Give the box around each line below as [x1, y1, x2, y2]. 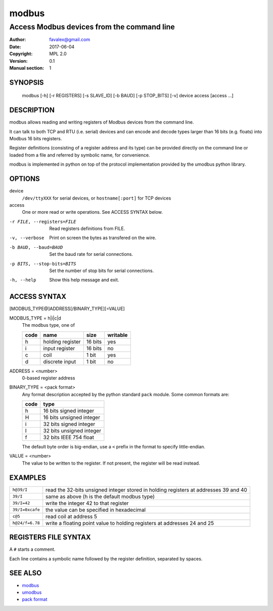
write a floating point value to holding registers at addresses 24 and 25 [45, 519, 214, 526]
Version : [9, 58, 28, 64]
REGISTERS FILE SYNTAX [9, 533, 91, 542]
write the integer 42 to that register [45, 500, 129, 507]
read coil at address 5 [45, 513, 98, 520]
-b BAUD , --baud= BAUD [9, 244, 63, 250]
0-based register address [22, 375, 75, 381]
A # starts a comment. [9, 546, 56, 552]
